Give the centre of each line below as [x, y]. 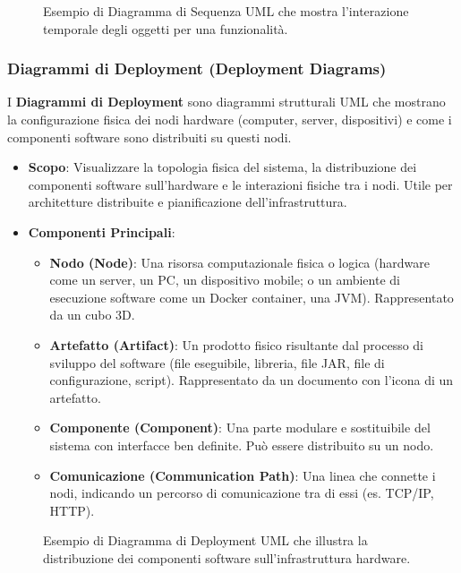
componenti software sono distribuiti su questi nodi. [149, 137]
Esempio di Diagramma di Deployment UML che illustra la [205, 540]
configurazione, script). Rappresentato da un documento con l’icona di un [252, 380]
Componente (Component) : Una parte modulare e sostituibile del [240, 428]
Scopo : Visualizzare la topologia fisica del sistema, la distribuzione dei [222, 167]
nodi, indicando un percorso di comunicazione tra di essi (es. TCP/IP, [242, 493]
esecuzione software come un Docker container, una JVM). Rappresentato [252, 297]
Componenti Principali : [102, 231]
